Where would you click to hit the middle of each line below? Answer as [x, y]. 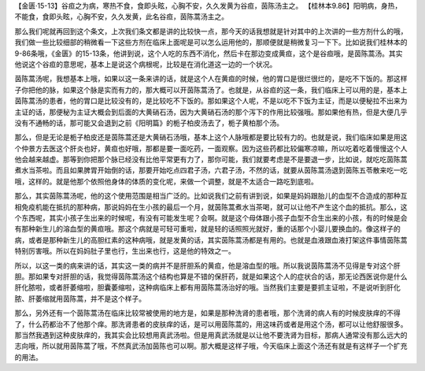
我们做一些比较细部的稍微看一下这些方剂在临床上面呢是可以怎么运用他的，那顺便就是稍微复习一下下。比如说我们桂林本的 [211, 43]
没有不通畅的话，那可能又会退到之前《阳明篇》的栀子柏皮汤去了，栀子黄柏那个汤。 [149, 123]
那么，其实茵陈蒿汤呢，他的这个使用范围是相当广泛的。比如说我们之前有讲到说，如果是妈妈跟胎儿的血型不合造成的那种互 [211, 196]
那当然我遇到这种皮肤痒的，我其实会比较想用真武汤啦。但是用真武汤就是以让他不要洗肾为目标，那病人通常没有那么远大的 [211, 335]
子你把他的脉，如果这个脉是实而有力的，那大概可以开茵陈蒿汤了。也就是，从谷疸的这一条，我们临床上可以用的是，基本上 [211, 90]
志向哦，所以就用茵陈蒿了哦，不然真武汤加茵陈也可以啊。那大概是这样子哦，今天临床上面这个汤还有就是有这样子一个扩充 [211, 346]
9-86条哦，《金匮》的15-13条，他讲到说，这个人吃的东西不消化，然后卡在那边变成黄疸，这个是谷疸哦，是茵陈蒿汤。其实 [209, 53]
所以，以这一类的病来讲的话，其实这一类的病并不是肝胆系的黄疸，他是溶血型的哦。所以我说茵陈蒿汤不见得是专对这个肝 [207, 265]
